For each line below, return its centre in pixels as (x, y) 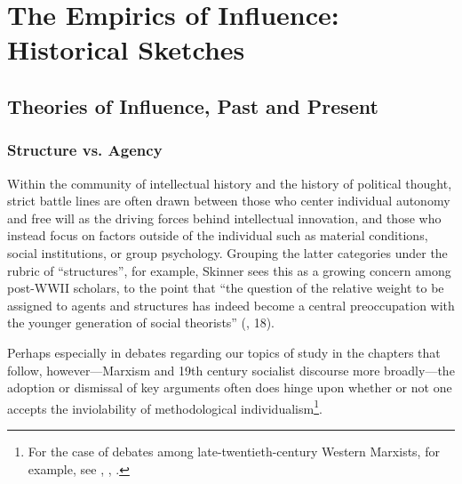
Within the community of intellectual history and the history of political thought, (230, 183)
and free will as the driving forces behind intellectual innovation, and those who (224, 218)
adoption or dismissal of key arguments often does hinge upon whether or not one (230, 387)
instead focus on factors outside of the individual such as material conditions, (218, 235)
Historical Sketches (126, 49)
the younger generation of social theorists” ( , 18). (141, 323)
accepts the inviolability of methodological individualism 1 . (165, 407)
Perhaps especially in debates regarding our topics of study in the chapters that (224, 352)
